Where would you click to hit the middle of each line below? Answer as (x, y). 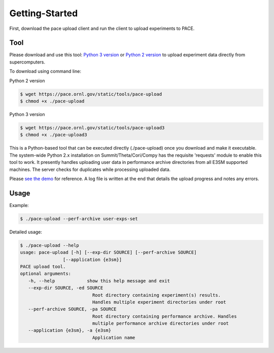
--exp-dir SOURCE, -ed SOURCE (66, 288)
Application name (114, 338)
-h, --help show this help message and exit (99, 281)
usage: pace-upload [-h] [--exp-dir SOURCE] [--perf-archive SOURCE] (108, 253)
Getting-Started (44, 13)
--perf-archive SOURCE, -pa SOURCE (72, 309)
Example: (19, 205)
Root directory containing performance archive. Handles (164, 316)
